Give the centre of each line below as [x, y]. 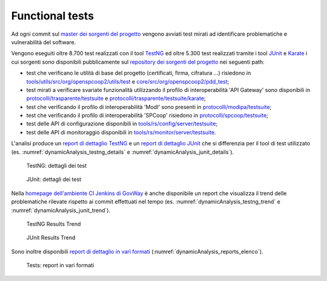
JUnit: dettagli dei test [54, 179]
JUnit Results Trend [51, 238]
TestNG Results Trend [54, 223]
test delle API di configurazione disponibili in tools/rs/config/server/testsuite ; [122, 124]
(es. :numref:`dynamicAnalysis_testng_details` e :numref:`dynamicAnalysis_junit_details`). [123, 152]
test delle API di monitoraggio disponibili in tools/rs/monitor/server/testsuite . [121, 132]
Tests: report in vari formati [60, 265]
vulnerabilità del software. [44, 42]
